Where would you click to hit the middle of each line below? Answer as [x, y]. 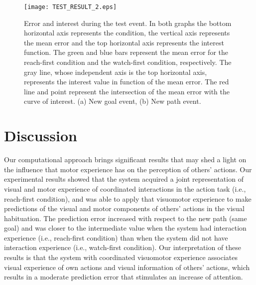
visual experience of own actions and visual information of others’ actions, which [127, 267]
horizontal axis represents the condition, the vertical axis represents [127, 33]
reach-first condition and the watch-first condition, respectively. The [128, 62]
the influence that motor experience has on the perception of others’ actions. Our [128, 169]
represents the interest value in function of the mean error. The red [127, 82]
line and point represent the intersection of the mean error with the [127, 91]
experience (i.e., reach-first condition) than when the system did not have [116, 237]
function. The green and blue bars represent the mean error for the [126, 52]
